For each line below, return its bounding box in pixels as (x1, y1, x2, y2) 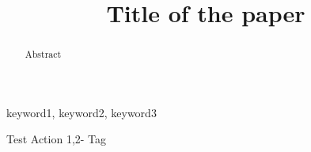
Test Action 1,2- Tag (6, 131, 107, 147)
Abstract (25, 47, 62, 61)
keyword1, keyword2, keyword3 (6, 104, 157, 120)
